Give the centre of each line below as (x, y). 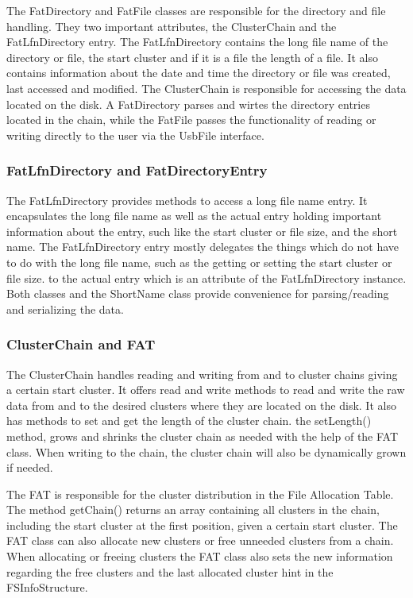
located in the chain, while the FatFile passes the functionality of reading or (191, 120)
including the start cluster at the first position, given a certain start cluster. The (202, 525)
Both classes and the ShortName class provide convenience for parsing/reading (198, 293)
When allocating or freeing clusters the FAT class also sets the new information (200, 556)
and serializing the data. (65, 309)
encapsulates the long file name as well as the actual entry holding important (194, 216)
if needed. (30, 467)
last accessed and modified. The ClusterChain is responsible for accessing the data (206, 88)
